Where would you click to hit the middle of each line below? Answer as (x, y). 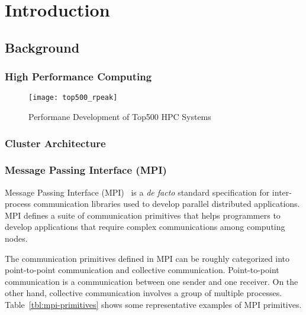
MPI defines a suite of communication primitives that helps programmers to (143, 215)
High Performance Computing (78, 77)
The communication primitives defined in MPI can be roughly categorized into (147, 258)
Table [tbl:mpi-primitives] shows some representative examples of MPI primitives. (153, 305)
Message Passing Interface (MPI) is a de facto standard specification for (137, 192)
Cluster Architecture (55, 143)
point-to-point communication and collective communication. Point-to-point (142, 270)
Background (42, 47)
